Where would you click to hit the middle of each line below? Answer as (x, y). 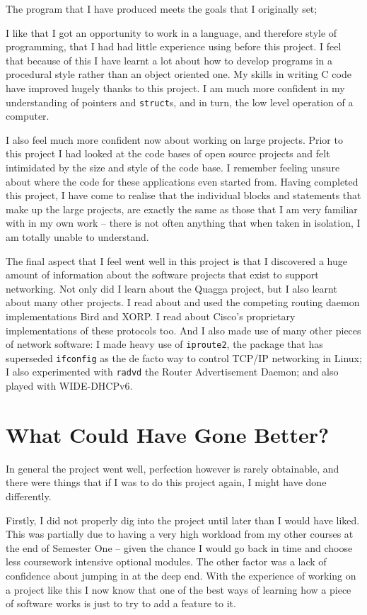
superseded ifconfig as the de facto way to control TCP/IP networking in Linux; (184, 357)
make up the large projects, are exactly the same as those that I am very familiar (182, 209)
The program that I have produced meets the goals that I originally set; (162, 9)
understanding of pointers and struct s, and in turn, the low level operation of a (180, 102)
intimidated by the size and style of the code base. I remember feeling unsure (173, 167)
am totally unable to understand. (77, 236)
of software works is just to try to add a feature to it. (121, 603)
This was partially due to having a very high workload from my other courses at (180, 534)
